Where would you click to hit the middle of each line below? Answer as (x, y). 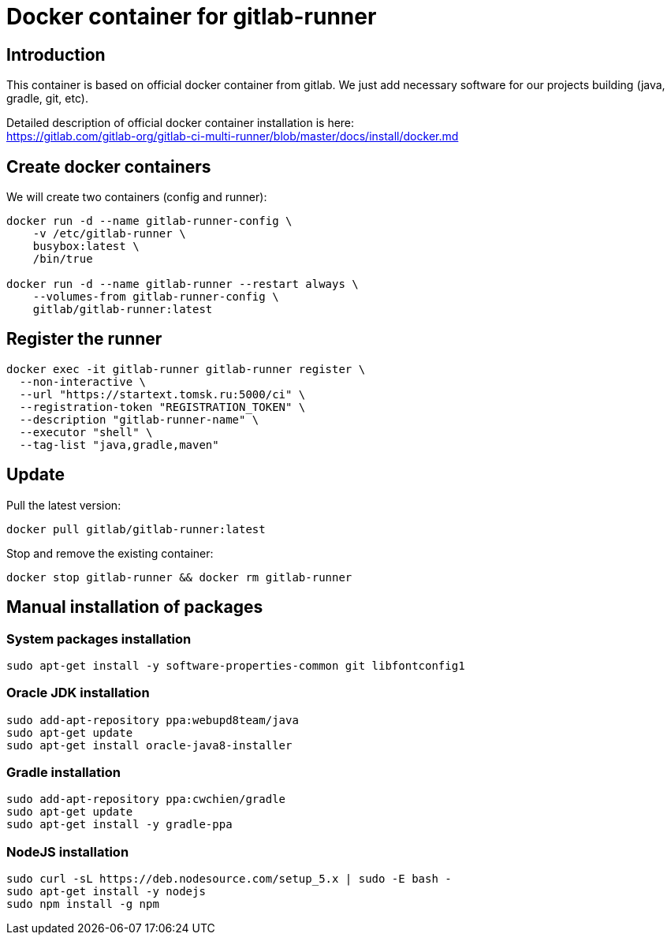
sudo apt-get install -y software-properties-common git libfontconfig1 (236, 665)
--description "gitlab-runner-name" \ (139, 419)
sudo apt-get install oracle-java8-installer (149, 745)
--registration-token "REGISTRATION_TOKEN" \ (162, 407)
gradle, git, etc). (47, 99)
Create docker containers (109, 166)
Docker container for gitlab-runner (192, 17)
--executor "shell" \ (86, 432)
